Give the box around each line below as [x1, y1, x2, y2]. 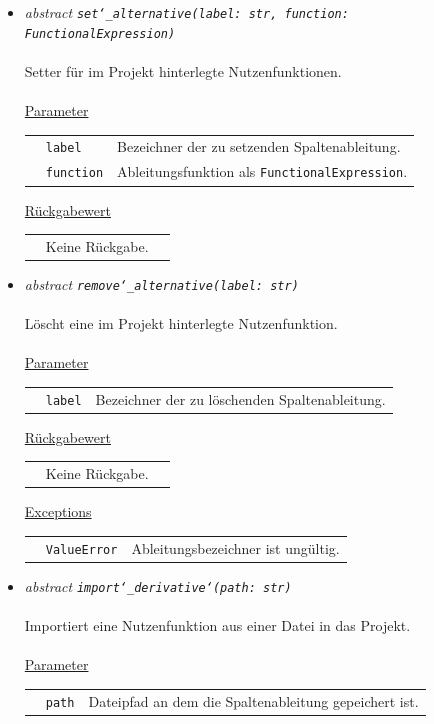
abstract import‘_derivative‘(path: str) [24, 575, 292, 596]
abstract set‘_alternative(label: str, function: [24, 2, 349, 22]
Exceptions [24, 501, 92, 522]
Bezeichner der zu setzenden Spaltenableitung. [117, 136, 401, 157]
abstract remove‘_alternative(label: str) [24, 273, 299, 294]
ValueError [45, 542, 118, 557]
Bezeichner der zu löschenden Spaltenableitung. [95, 388, 386, 409]
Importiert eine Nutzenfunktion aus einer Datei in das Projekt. [24, 615, 411, 636]
